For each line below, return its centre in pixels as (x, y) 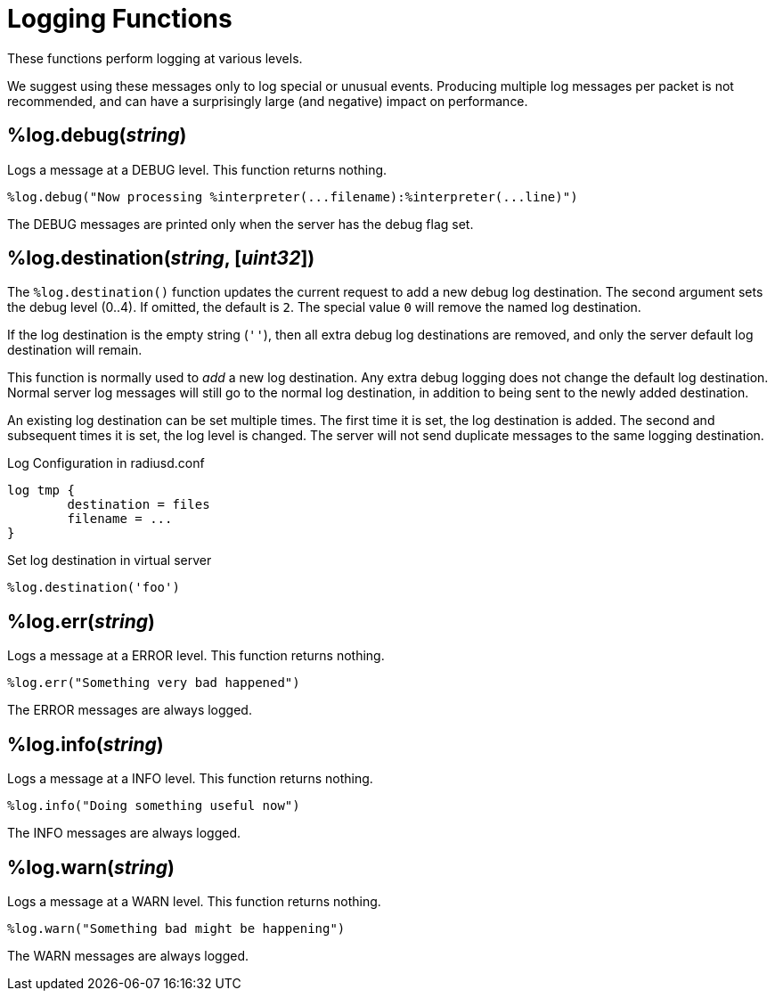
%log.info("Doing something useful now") (154, 806)
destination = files (139, 505)
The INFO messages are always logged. (124, 833)
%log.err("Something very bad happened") (154, 683)
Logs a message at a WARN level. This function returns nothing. (194, 901)
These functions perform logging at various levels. (155, 58)
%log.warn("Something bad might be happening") (176, 928)
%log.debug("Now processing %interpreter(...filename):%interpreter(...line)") (293, 196)
